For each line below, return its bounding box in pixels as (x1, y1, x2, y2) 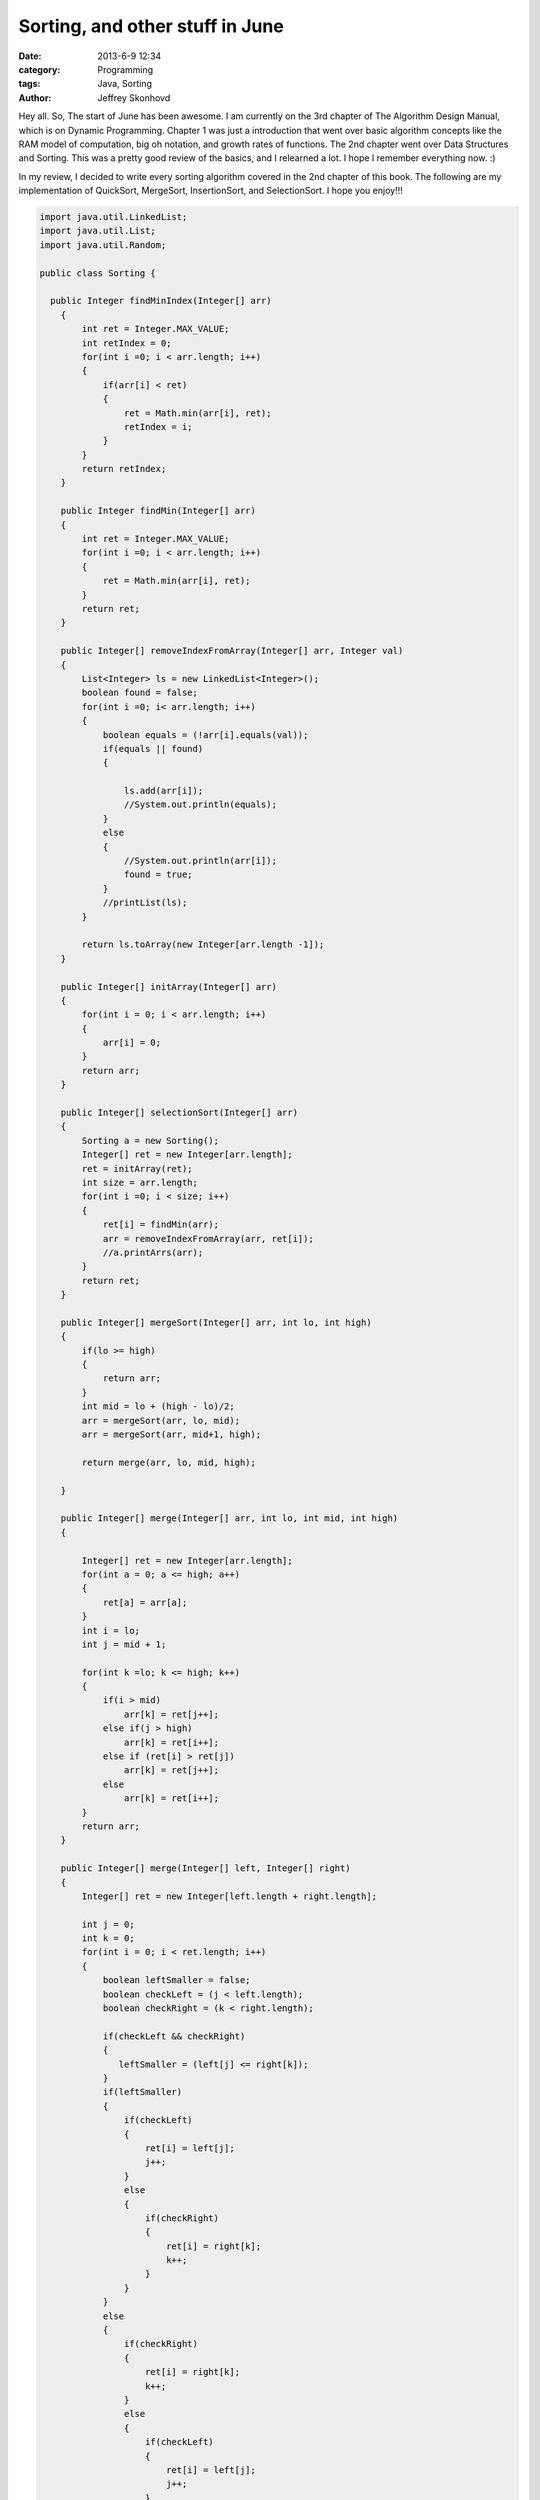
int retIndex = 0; (81, 337, 172, 349)
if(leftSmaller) (102, 2086, 183, 2098)
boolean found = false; (81, 687, 199, 699)
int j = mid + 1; (81, 1638, 167, 1650)
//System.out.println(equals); (123, 799, 277, 810)
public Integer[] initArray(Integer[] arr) (60, 981, 277, 992)
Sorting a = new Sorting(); (81, 1135, 220, 1146)
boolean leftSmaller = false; (102, 1975, 251, 1986)
